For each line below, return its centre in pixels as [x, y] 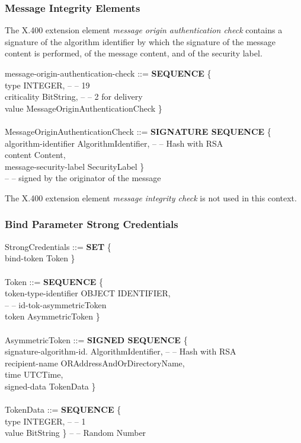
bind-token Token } [40, 258]
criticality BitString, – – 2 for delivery [74, 96]
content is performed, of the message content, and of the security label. [134, 53]
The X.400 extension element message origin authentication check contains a [144, 30]
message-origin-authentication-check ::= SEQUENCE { [108, 73]
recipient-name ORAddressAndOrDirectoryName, [95, 363]
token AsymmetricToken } [52, 316]
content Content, [35, 155]
